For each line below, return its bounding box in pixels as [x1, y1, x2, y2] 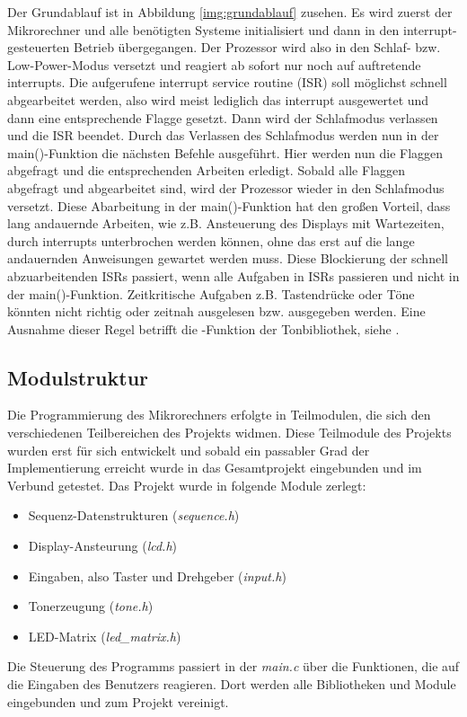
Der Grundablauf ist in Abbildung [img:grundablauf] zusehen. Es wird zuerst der [7, 3, 453, 21]
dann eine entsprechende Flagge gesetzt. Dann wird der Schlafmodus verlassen [7, 108, 438, 127]
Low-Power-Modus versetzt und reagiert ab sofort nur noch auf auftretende [7, 55, 421, 74]
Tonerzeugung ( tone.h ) [28, 597, 154, 615]
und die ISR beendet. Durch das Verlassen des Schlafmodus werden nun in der [7, 126, 439, 145]
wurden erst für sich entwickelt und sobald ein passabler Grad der [7, 440, 370, 459]
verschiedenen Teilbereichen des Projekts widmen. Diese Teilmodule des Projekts [7, 423, 452, 442]
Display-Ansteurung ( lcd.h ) [28, 536, 178, 555]
